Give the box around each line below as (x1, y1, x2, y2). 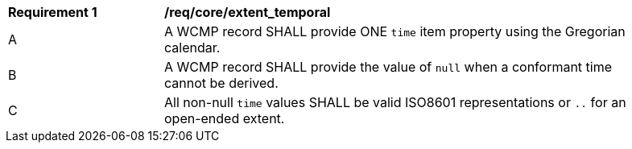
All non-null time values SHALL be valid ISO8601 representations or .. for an (164, 94, 626, 110)
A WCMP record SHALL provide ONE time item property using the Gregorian (164, 23, 626, 39)
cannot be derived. (164, 75, 279, 91)
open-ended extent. (164, 110, 285, 126)
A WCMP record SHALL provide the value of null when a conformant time (164, 59, 613, 75)
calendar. (164, 39, 221, 56)
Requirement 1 (8, 4, 97, 20)
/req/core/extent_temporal (164, 4, 331, 20)
